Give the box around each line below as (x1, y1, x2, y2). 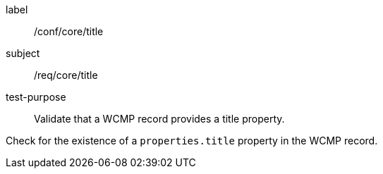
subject (6, 47, 40, 59)
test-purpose (6, 91, 66, 103)
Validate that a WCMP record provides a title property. (34, 113, 285, 125)
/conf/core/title (34, 25, 104, 37)
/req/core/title (34, 69, 98, 81)
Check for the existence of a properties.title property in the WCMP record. (6, 135, 378, 147)
